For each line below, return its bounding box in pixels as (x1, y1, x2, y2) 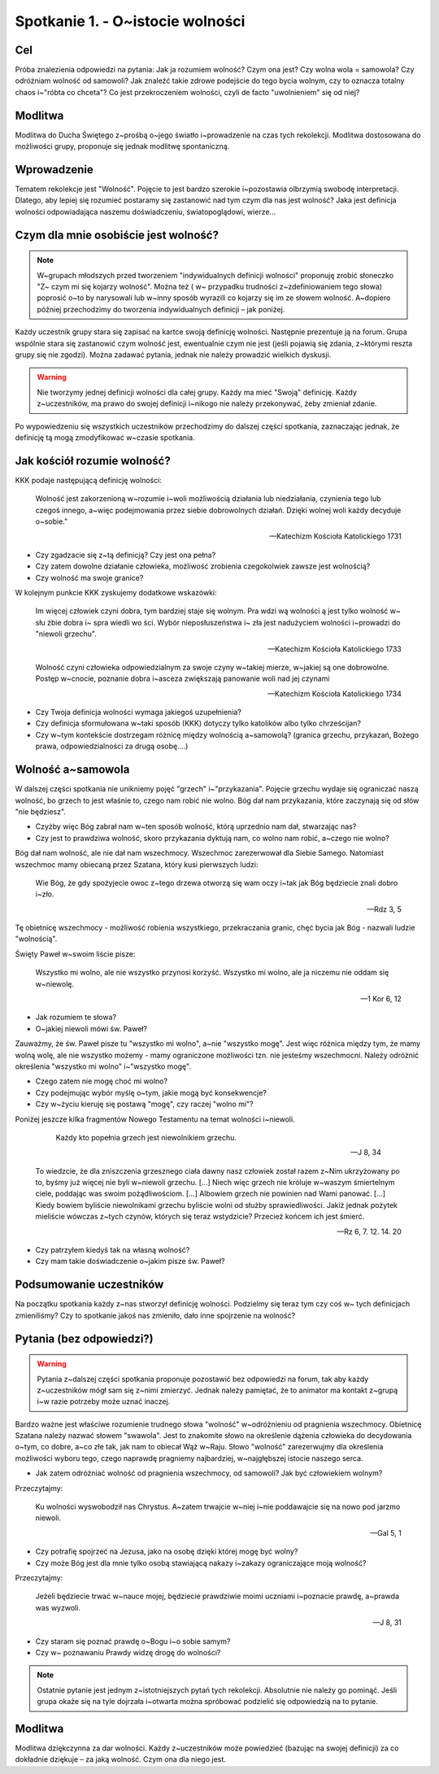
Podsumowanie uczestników (15, 1278, 164, 1292)
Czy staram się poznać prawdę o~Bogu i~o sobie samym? (35, 1636, 231, 1646)
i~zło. (35, 889, 54, 899)
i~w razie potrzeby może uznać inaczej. (37, 1397, 171, 1406)
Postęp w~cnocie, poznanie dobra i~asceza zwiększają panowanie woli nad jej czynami (35, 673, 330, 683)
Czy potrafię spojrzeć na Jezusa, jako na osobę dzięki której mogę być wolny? (35, 1546, 298, 1557)
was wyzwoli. (35, 1602, 81, 1612)
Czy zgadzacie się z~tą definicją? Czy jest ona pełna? (35, 550, 216, 560)
